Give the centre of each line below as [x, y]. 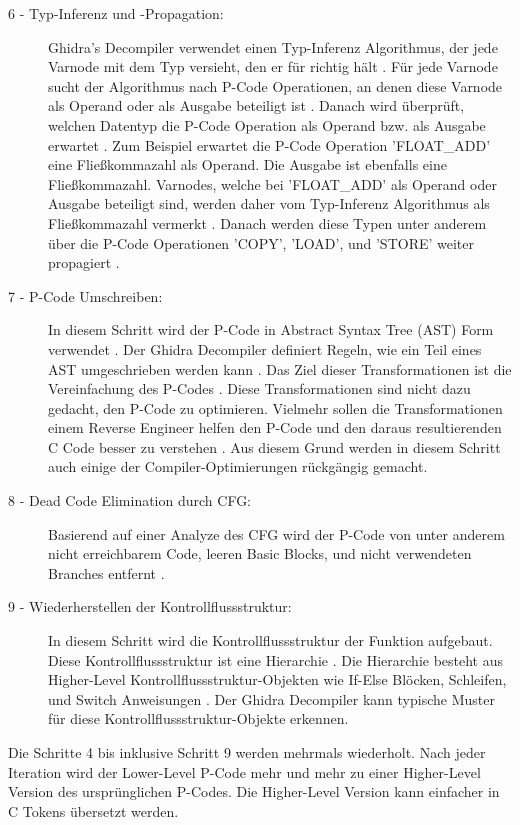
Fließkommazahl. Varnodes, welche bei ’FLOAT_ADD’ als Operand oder [272, 183]
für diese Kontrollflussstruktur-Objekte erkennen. [198, 718]
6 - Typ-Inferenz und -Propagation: [116, 13]
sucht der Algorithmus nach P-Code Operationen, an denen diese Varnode [275, 85]
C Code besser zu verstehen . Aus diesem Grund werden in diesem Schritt [274, 446]
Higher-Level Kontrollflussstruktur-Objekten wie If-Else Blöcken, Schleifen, [277, 679]
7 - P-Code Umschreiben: [85, 295]
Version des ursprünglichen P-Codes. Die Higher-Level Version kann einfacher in [254, 791]
